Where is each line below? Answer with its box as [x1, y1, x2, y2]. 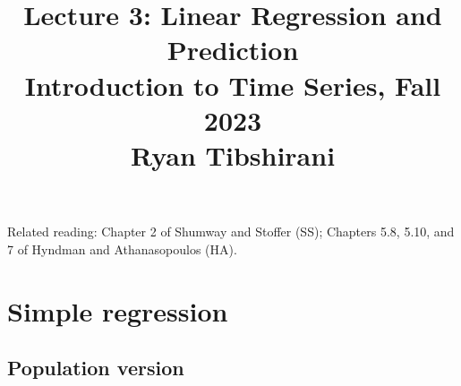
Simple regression [7, 292, 228, 329]
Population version [7, 354, 184, 382]
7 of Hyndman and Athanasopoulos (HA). [7, 239, 237, 258]
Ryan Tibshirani [130, 136, 336, 173]
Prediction [166, 31, 299, 68]
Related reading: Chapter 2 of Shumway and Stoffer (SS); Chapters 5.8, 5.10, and [7, 222, 455, 241]
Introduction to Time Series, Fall [24, 66, 441, 103]
